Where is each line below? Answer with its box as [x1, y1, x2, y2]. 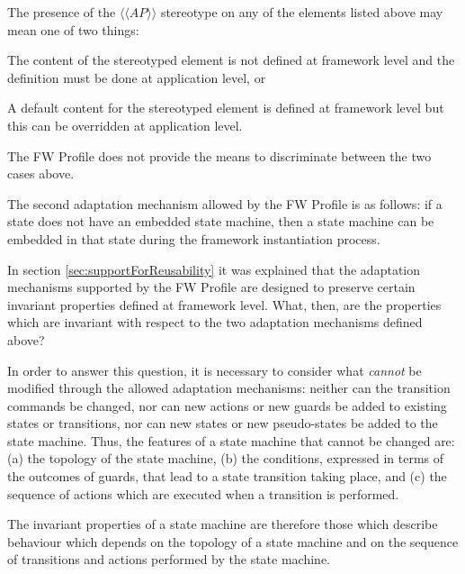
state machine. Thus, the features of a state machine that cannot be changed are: [7, 431, 455, 450]
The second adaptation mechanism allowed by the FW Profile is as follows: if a [7, 194, 443, 213]
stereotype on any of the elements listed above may [160, 3, 443, 21]
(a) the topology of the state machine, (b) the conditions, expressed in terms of [7, 449, 444, 468]
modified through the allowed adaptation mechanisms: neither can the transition [7, 378, 451, 397]
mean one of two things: [7, 20, 139, 39]
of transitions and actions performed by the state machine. [7, 550, 330, 569]
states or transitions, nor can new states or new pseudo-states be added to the [7, 414, 438, 433]
